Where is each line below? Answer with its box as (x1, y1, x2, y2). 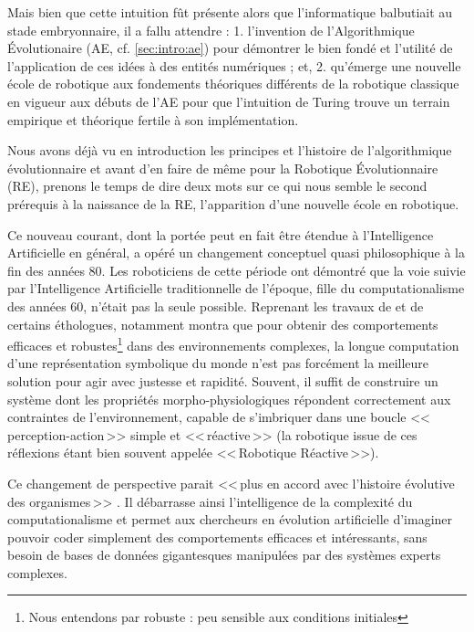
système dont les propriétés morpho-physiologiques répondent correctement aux (7, 389, 451, 408)
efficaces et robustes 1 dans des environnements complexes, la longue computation (7, 333, 459, 354)
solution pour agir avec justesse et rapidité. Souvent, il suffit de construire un (7, 371, 438, 390)
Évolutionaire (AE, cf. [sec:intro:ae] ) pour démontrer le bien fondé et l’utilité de (7, 38, 453, 58)
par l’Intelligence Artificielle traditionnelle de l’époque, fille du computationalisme (7, 279, 465, 298)
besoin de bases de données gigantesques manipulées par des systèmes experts (7, 545, 441, 564)
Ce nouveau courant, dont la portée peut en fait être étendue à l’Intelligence (7, 225, 434, 244)
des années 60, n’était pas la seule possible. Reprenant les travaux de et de (7, 296, 424, 315)
